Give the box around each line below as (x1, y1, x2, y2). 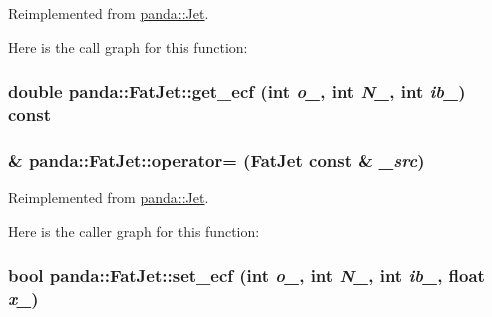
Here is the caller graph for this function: (8, 220, 260, 241)
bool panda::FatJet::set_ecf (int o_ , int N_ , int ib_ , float (8, 263, 485, 288)
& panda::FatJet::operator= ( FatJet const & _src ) (8, 147, 425, 172)
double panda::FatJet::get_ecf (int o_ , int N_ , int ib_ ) (8, 79, 466, 104)
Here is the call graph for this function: (8, 36, 248, 57)
